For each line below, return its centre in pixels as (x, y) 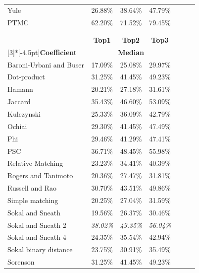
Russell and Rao (32, 188)
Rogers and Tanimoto (40, 175)
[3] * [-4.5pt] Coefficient (42, 52)
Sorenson (21, 262)
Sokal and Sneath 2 (37, 225)
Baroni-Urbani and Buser (46, 64)
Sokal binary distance (40, 249)
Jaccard (19, 102)
